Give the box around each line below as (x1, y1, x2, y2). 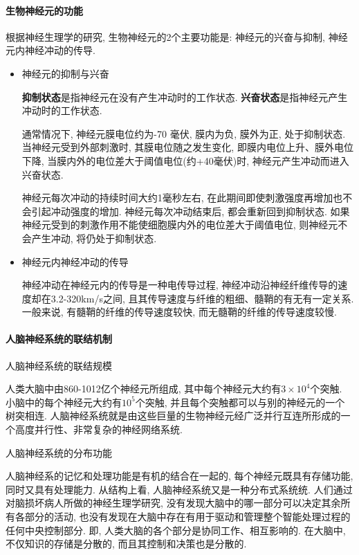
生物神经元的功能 (6, 3, 83, 17)
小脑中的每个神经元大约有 (6, 394, 122, 409)
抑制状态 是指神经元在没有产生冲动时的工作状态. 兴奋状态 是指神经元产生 (21, 89, 348, 104)
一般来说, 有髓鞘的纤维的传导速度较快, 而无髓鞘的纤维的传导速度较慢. (21, 304, 337, 319)
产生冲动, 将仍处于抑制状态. (31, 230, 157, 245)
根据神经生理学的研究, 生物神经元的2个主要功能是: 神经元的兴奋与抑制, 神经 (6, 29, 348, 44)
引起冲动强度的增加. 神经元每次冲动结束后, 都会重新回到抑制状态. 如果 (31, 203, 350, 218)
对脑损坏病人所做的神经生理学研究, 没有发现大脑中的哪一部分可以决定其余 (6, 495, 341, 510)
